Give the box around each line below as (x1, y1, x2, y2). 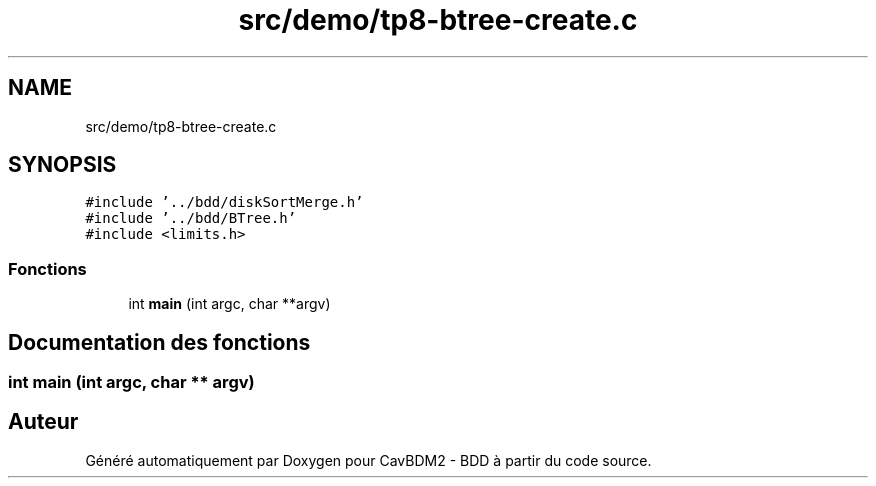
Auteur (8, 409, 79, 435)
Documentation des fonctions (8, 329, 311, 355)
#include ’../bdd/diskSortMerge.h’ (85, 194, 364, 211)
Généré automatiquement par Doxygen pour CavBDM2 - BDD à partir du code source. (85, 451, 652, 469)
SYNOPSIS (8, 152, 117, 178)
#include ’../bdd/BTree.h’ (85, 210, 297, 227)
